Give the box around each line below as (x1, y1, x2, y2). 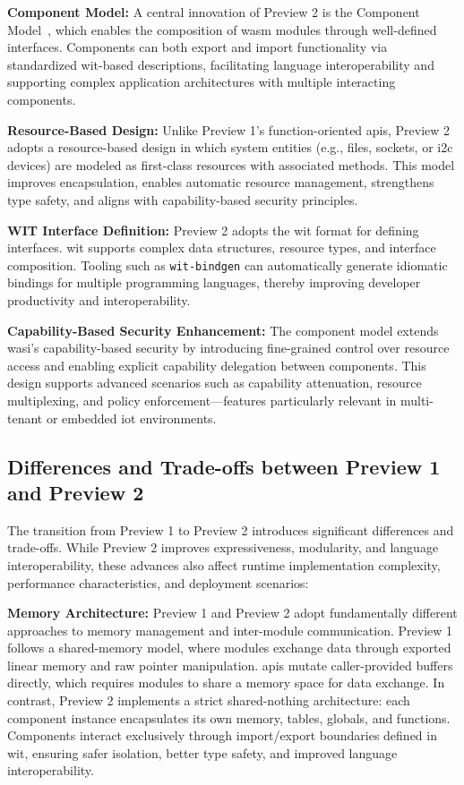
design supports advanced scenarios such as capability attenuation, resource (7, 373, 422, 392)
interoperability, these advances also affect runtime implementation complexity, (7, 555, 441, 574)
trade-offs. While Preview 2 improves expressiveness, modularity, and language (7, 538, 439, 557)
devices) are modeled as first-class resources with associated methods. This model (7, 155, 455, 174)
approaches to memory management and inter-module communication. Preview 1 (7, 620, 453, 639)
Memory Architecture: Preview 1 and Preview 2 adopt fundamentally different (7, 603, 458, 622)
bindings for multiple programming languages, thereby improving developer (7, 273, 421, 292)
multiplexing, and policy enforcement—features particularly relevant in (7, 390, 397, 409)
